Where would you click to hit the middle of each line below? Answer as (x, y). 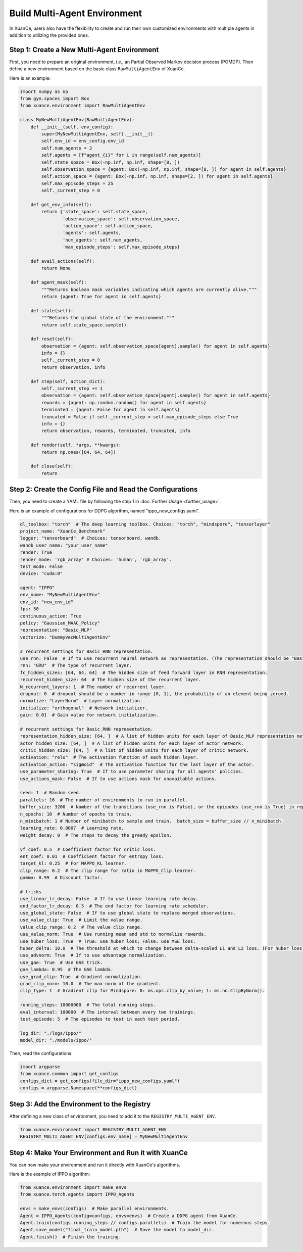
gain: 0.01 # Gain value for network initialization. (89, 715)
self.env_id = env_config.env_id (83, 141)
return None (56, 268)
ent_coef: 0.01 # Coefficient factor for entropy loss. (92, 856)
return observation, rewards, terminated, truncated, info (116, 431)
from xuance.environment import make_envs (73, 1187)
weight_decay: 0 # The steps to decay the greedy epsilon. (96, 835)
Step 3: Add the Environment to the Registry (80, 1104)
